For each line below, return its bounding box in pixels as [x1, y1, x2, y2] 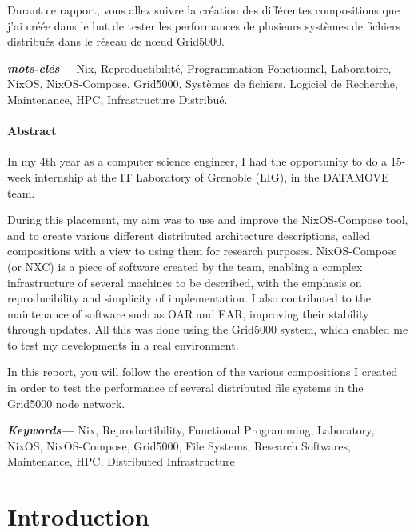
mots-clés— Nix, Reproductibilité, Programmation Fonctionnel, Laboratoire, [7, 59, 392, 76]
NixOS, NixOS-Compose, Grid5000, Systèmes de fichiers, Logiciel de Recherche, [7, 75, 398, 92]
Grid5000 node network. [7, 394, 125, 411]
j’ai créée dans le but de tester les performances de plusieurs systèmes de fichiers [7, 17, 401, 34]
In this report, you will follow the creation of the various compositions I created [7, 363, 398, 380]
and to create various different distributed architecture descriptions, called [7, 226, 371, 243]
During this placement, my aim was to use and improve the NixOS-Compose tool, [7, 211, 408, 228]
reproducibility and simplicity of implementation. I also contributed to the [7, 290, 371, 306]
